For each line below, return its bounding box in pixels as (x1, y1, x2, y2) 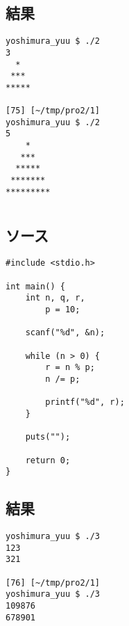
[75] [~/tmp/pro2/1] (6, 106, 101, 116)
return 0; (25, 455, 71, 465)
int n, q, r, (25, 293, 85, 303)
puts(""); (25, 432, 71, 442)
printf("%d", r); (45, 397, 125, 408)
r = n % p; (45, 362, 95, 373)
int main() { (6, 281, 65, 291)
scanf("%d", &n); (25, 328, 105, 338)
